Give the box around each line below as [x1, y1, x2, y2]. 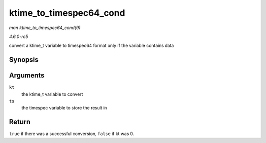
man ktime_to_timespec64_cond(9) [9, 25, 81, 31]
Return [9, 118, 31, 126]
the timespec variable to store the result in [21, 105, 107, 111]
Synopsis [9, 56, 39, 64]
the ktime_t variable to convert [21, 91, 83, 97]
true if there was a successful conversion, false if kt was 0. [9, 131, 134, 137]
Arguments [9, 71, 45, 80]
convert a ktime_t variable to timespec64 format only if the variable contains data [9, 42, 174, 49]
